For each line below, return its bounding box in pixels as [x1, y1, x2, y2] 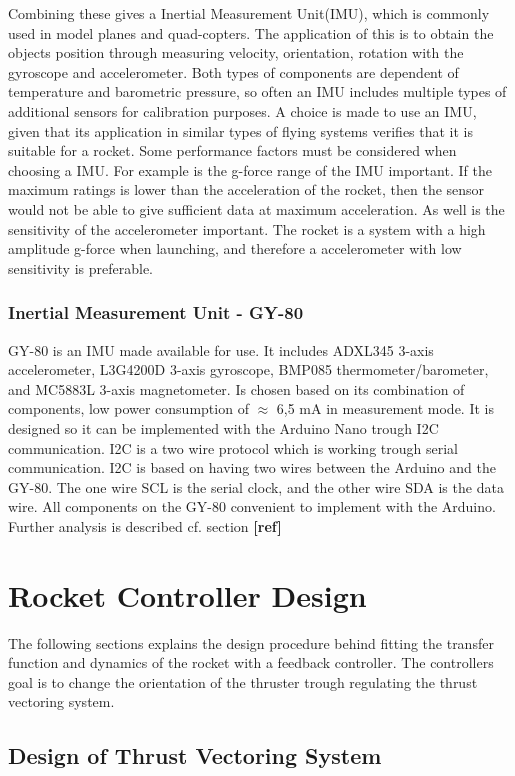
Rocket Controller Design [8, 574, 367, 615]
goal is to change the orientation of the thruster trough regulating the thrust [8, 671, 478, 692]
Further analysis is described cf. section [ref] [8, 515, 282, 536]
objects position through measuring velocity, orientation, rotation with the [8, 42, 464, 63]
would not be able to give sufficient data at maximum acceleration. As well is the [8, 198, 505, 219]
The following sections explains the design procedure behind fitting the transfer [8, 632, 494, 653]
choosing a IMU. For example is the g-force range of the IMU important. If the [8, 159, 492, 180]
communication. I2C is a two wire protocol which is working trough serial [8, 437, 458, 458]
